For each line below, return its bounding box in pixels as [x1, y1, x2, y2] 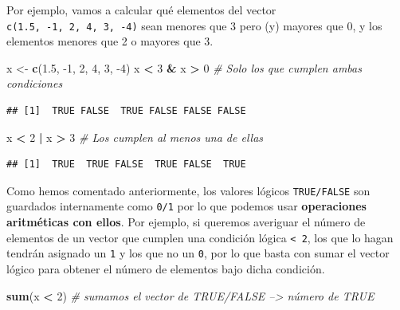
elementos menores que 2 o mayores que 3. [6, 33, 214, 49]
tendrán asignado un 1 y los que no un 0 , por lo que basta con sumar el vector [6, 245, 390, 261]
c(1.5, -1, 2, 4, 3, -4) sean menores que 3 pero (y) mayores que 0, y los [6, 17, 382, 33]
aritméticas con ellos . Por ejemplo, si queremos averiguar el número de [6, 214, 366, 230]
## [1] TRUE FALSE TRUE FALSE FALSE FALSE [6, 105, 246, 117]
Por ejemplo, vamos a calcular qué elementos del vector [6, 2, 276, 18]
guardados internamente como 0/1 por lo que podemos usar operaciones [6, 198, 367, 214]
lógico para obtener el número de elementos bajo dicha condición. [6, 261, 325, 277]
